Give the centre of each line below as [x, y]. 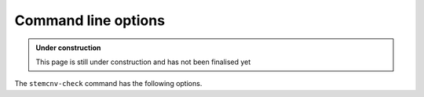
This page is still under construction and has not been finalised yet [143, 62]
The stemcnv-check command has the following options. [108, 84]
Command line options [90, 20]
